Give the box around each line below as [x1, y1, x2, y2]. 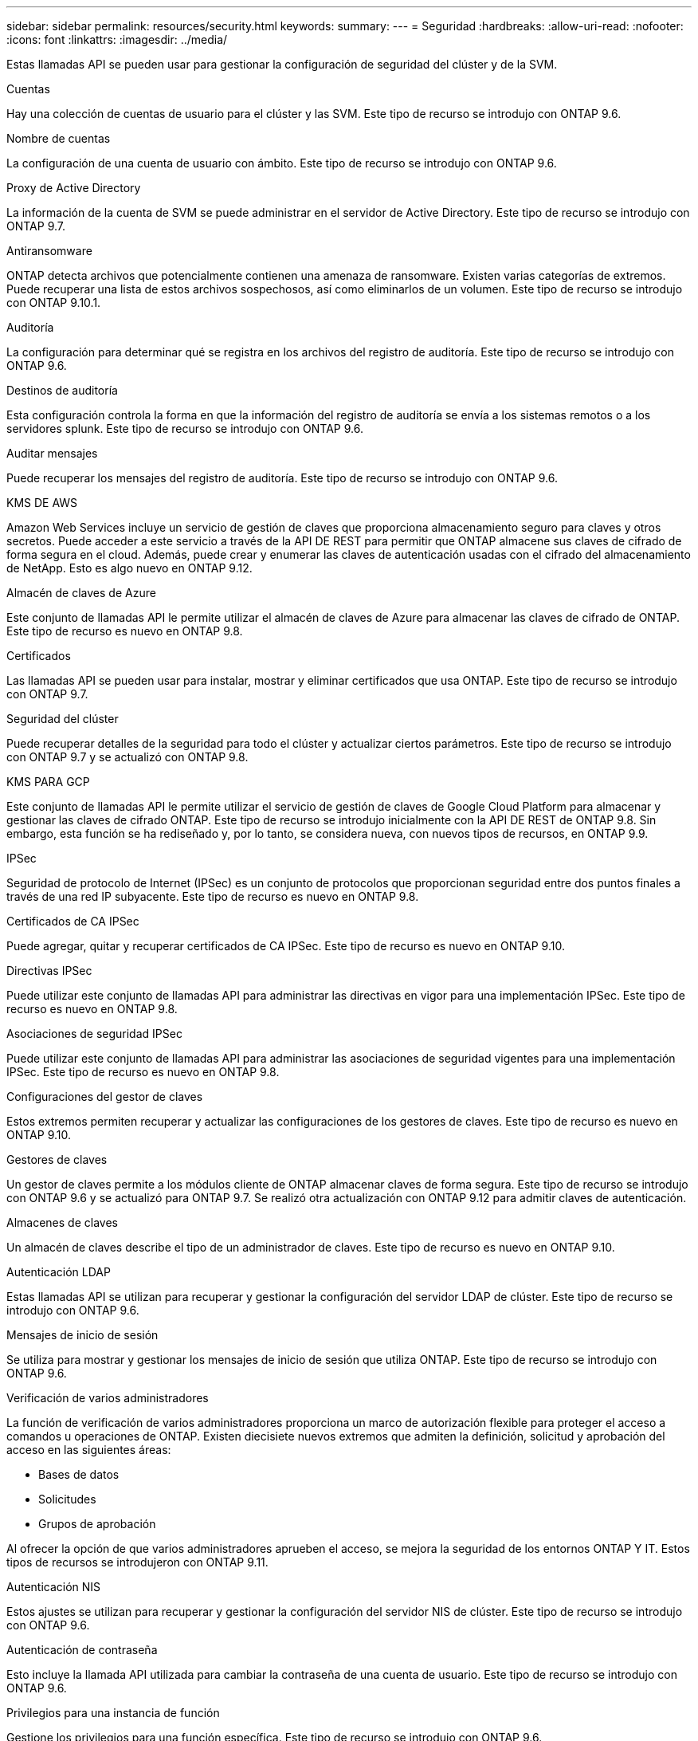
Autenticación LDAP [6, 1265, 111, 1279]
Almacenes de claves [6, 1216, 118, 1229]
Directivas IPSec [6, 964, 92, 977]
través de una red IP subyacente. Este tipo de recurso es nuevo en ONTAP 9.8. [6, 890, 419, 903]
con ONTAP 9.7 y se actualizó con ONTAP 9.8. [6, 750, 249, 764]
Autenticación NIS [6, 1580, 101, 1594]
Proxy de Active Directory [6, 181, 141, 195]
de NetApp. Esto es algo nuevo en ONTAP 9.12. [6, 561, 253, 575]
